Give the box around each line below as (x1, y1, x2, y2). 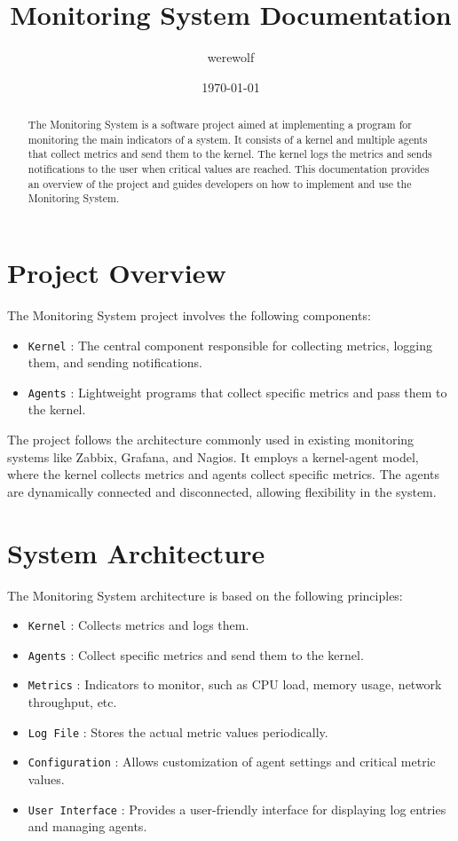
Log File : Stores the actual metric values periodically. (28, 722, 328, 741)
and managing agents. (28, 817, 147, 836)
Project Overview (7, 255, 226, 291)
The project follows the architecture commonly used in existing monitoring (7, 430, 415, 449)
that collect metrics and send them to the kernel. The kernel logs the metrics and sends (28, 146, 432, 161)
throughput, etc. (28, 693, 117, 711)
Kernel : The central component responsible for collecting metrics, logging (28, 335, 432, 354)
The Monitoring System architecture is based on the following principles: (7, 586, 403, 604)
